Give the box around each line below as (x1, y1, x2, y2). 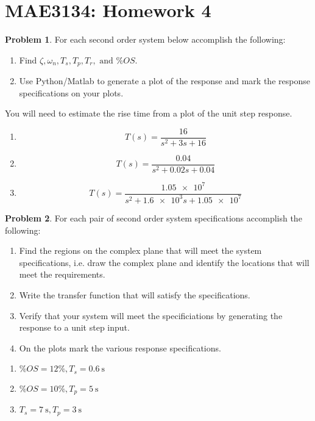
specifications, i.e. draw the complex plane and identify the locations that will (19, 256, 310, 268)
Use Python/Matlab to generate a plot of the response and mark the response (19, 74, 310, 87)
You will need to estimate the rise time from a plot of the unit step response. (5, 107, 292, 120)
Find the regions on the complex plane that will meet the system (19, 244, 262, 257)
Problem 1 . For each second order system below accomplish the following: (5, 33, 286, 46)
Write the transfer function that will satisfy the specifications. (19, 288, 250, 301)
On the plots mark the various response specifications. (19, 341, 221, 354)
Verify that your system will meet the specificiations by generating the (19, 309, 283, 322)
